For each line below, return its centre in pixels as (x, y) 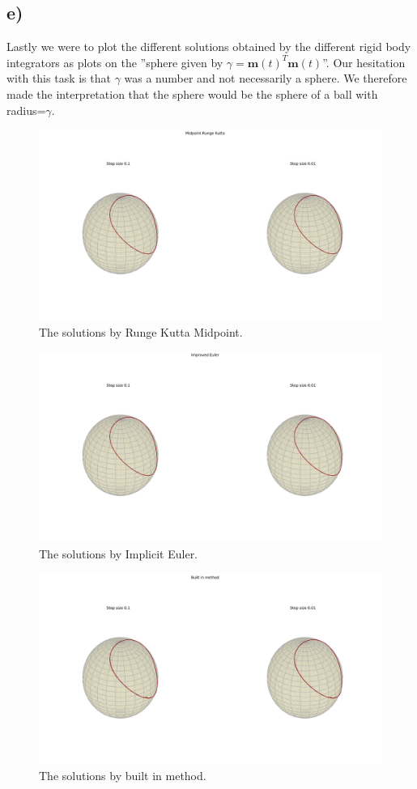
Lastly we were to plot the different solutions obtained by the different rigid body (209, 47)
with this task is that (59, 78)
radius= (26, 110)
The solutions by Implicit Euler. (119, 553)
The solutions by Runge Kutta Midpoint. (141, 331)
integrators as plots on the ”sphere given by (115, 62)
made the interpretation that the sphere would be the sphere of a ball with (192, 93)
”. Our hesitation (364, 62)
